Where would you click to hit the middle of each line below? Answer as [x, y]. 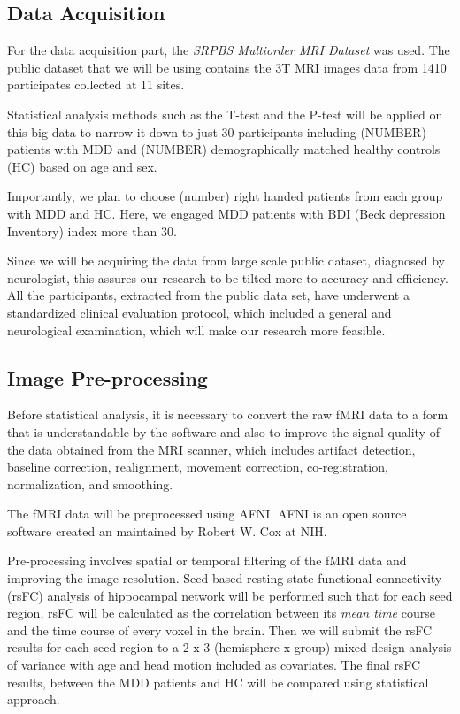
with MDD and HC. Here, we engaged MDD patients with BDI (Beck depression [226, 213]
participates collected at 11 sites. [96, 84]
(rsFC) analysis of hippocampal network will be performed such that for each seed [230, 595]
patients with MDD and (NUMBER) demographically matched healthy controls [224, 149]
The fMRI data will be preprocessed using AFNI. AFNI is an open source [207, 514]
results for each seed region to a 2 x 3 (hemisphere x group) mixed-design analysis [230, 647]
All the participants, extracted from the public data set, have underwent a [208, 295]
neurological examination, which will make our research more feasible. [196, 330]
